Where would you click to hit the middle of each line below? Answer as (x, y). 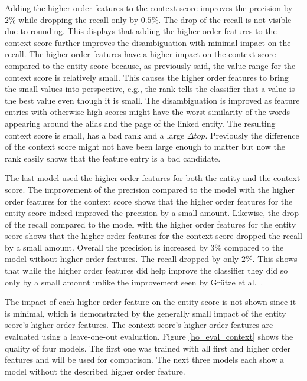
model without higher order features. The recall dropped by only (122, 259)
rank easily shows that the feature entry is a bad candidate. (113, 158)
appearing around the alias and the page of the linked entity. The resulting (140, 123)
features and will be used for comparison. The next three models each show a (145, 359)
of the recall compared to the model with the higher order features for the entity (151, 224)
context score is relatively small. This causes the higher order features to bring (147, 77)
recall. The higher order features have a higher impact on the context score (141, 54)
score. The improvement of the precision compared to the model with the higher (150, 189)
